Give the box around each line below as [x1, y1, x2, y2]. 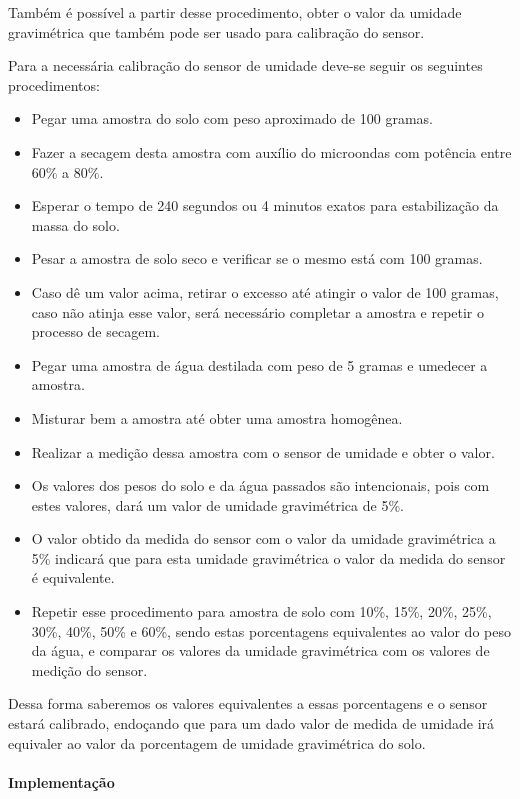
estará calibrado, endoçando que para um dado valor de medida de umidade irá [8, 713, 495, 734]
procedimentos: [8, 74, 100, 95]
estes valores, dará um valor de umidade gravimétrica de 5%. [31, 494, 404, 515]
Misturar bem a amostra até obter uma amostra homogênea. [31, 407, 403, 428]
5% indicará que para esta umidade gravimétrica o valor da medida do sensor [31, 547, 506, 568]
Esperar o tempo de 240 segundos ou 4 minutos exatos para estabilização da [31, 195, 499, 216]
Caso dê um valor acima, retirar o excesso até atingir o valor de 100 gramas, [31, 281, 499, 302]
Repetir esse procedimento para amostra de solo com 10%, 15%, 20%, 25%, [31, 601, 492, 622]
